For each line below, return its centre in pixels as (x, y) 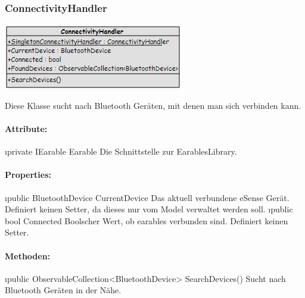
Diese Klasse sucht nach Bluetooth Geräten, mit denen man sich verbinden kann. (153, 105)
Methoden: (28, 255)
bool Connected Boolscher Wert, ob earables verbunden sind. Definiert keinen (147, 220)
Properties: (28, 175)
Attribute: (26, 128)
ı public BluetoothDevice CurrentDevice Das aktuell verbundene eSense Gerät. (147, 197)
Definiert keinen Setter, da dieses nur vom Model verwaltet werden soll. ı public (149, 209)
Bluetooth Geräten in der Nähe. (63, 290)
